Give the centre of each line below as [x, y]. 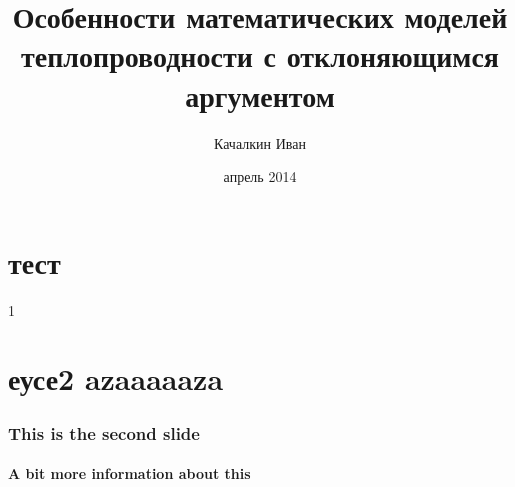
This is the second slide [104, 432]
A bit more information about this [129, 473]
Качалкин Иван [260, 142]
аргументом [260, 94]
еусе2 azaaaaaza [116, 378]
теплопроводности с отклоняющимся [260, 55]
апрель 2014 [260, 176]
